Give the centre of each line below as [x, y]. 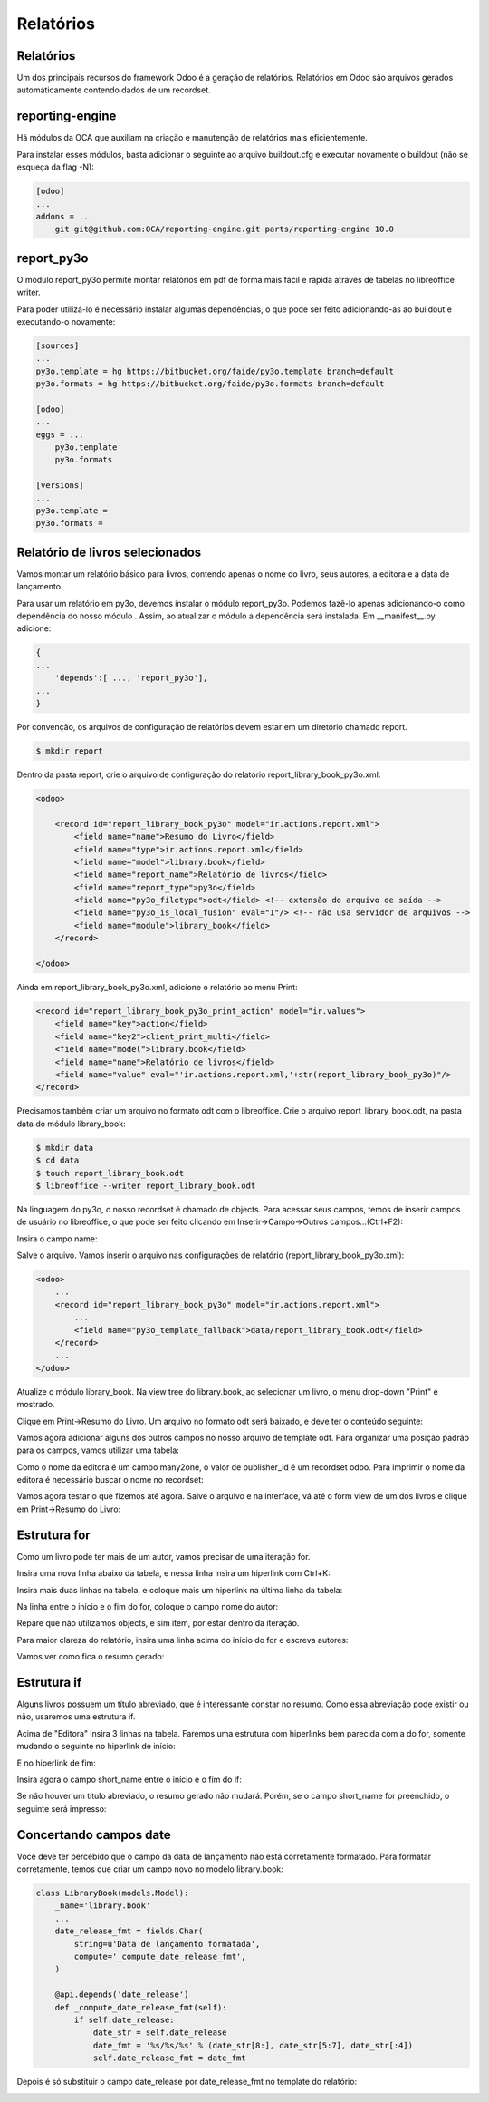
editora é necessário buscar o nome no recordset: [110, 1480]
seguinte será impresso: [62, 1808]
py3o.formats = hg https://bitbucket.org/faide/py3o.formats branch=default [210, 384]
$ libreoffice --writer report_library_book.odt [146, 1185]
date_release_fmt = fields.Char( [129, 1931]
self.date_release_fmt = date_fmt [169, 2058]
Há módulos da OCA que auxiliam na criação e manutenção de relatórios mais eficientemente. [192, 138]
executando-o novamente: [66, 321]
